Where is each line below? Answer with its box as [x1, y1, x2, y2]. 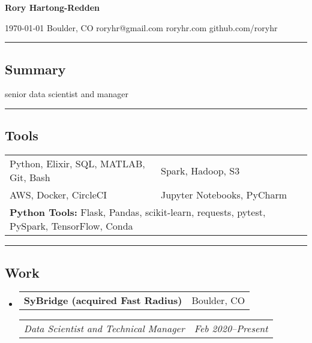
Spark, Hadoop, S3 [161, 163, 240, 177]
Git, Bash [10, 170, 50, 185]
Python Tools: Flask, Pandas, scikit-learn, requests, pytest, [10, 205, 266, 219]
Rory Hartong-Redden [5, 1, 100, 13]
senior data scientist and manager [5, 88, 129, 100]
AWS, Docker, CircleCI [10, 188, 107, 202]
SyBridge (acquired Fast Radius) [23, 293, 182, 308]
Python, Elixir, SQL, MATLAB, [10, 157, 145, 171]
